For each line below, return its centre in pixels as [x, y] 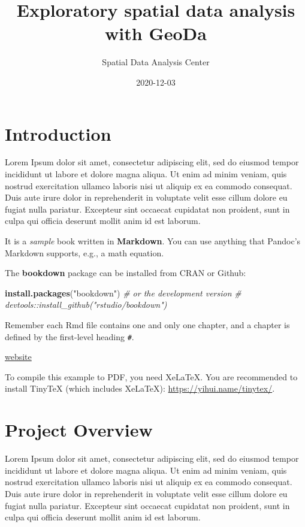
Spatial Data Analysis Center [156, 62]
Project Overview [79, 430]
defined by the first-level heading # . [70, 336]
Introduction [58, 133]
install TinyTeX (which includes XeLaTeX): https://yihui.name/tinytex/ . [140, 388]
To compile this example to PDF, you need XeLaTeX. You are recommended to [151, 376]
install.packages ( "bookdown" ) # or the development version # [123, 293]
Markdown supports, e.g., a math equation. [84, 252]
